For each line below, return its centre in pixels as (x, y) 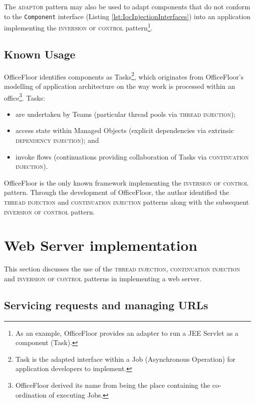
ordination (31, 394)
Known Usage (40, 54)
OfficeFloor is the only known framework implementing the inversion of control (126, 182)
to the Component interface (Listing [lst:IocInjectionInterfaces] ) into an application (127, 16)
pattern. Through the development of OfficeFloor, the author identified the (116, 192)
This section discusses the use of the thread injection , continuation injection (122, 269)
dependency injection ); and (57, 140)
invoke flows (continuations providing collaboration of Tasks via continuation (132, 156)
